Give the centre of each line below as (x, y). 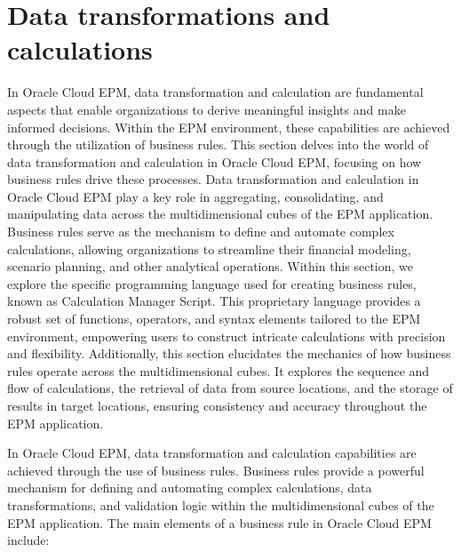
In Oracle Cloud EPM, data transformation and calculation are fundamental (215, 92)
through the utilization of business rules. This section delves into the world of (218, 144)
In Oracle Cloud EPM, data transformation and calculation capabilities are (212, 453)
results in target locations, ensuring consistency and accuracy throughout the (217, 405)
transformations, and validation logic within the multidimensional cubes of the (221, 504)
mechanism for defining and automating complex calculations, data (190, 488)
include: (28, 540)
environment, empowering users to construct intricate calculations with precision (227, 336)
